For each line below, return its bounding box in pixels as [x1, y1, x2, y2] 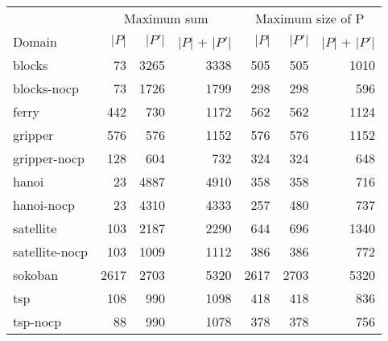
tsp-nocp [13, 312, 62, 331]
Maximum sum [123, 9, 208, 27]
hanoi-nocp [13, 195, 75, 214]
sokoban [13, 265, 59, 284]
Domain [13, 32, 57, 51]
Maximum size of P [255, 9, 365, 27]
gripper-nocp [13, 149, 85, 167]
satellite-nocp [13, 242, 88, 261]
